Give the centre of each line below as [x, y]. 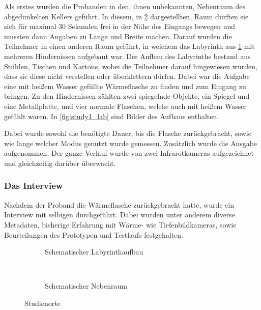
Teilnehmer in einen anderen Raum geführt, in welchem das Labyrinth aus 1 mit [129, 46]
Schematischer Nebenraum [86, 286]
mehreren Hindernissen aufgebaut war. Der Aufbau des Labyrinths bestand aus [127, 56]
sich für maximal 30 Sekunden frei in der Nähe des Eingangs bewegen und [120, 26]
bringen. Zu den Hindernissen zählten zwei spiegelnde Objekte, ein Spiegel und [127, 96]
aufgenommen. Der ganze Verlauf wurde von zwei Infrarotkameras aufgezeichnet [129, 153]
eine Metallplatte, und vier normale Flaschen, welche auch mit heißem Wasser [125, 106]
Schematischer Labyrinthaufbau [94, 252]
